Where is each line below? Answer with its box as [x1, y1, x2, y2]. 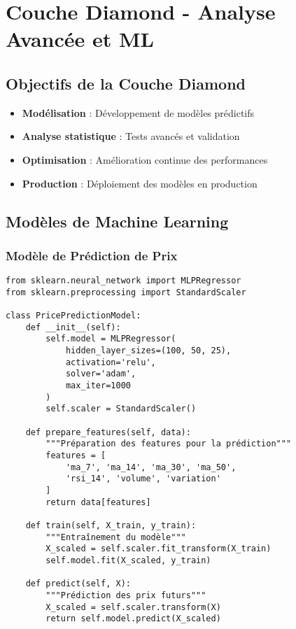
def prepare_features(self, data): [25, 427, 191, 437]
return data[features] [45, 497, 151, 507]
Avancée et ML [6, 24, 154, 53]
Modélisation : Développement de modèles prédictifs [22, 105, 255, 120]
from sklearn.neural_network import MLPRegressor [6, 276, 241, 286]
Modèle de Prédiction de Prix [6, 246, 178, 264]
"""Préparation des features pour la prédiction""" [45, 439, 292, 449]
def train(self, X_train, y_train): [25, 520, 197, 530]
